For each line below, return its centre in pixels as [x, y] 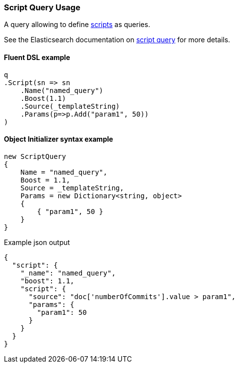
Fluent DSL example [37, 57]
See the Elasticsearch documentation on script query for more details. [117, 40]
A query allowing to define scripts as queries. [77, 25]
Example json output [37, 242]
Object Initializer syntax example [59, 139]
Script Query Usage [42, 7]
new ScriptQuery [35, 156]
